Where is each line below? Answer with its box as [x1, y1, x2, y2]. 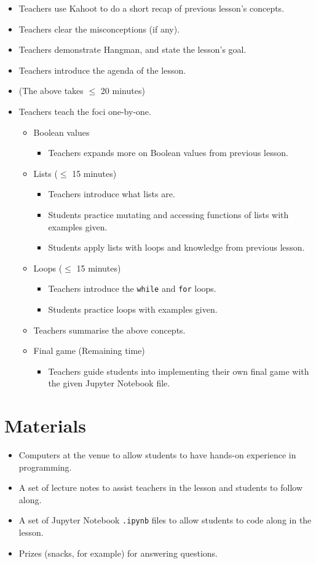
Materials [4, 413, 87, 438]
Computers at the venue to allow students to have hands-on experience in [18, 448, 296, 461]
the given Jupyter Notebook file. [48, 377, 170, 390]
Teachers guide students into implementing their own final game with [48, 364, 309, 377]
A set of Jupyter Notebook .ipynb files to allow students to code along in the [18, 514, 312, 527]
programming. [18, 460, 72, 473]
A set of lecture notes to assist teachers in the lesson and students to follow [18, 481, 303, 494]
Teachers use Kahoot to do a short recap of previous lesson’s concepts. [18, 2, 285, 14]
